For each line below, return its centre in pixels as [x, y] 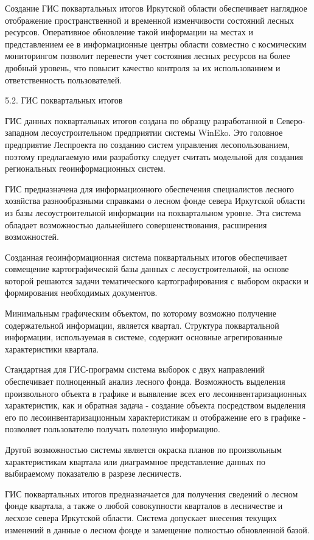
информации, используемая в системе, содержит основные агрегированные [144, 337]
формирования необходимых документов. [81, 293]
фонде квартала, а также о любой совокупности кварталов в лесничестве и [144, 506]
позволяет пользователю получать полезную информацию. [113, 429]
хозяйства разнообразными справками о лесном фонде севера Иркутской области [155, 201]
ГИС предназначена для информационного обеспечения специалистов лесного [150, 188]
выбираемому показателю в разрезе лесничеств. [93, 473]
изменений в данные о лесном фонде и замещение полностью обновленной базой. [157, 529]
